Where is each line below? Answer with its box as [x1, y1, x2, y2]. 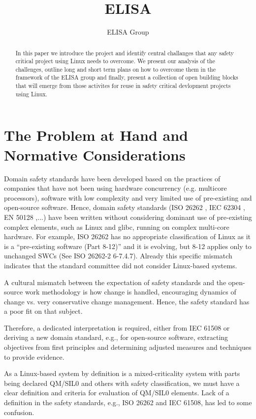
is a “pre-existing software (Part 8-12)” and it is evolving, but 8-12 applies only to [4, 241, 252, 251]
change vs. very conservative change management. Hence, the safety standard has [4, 296, 250, 306]
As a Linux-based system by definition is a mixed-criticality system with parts [4, 368, 240, 378]
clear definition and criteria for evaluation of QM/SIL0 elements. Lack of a [4, 387, 229, 398]
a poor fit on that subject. [4, 306, 83, 316]
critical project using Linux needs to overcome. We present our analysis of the [15, 57, 215, 65]
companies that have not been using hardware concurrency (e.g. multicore [4, 183, 227, 193]
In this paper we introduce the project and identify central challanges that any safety [15, 48, 234, 57]
